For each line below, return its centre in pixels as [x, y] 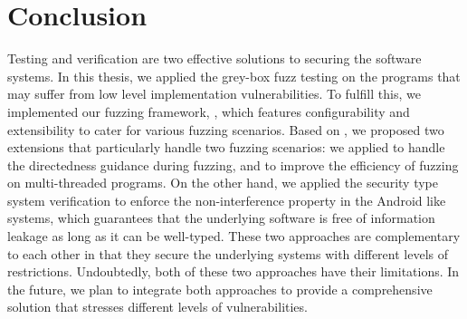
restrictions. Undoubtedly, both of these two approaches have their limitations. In [233, 271]
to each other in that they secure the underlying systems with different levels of [228, 253]
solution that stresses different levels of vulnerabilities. [157, 307]
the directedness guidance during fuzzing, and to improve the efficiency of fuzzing [233, 164]
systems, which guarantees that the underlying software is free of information [221, 218]
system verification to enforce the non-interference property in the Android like [227, 200]
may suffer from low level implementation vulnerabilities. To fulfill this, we [214, 94]
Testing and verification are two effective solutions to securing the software [214, 58]
